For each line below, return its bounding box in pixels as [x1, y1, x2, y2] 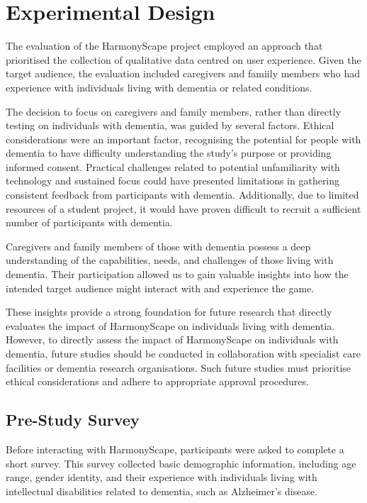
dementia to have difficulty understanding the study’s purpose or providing [6, 145, 332, 160]
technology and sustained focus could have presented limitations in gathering [6, 173, 340, 188]
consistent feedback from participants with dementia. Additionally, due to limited [6, 187, 359, 202]
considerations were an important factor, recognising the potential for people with [6, 131, 361, 146]
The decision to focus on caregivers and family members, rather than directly [6, 104, 341, 118]
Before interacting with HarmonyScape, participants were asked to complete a [6, 441, 344, 456]
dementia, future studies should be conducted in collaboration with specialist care [6, 346, 361, 360]
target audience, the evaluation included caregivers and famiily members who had [6, 66, 361, 81]
